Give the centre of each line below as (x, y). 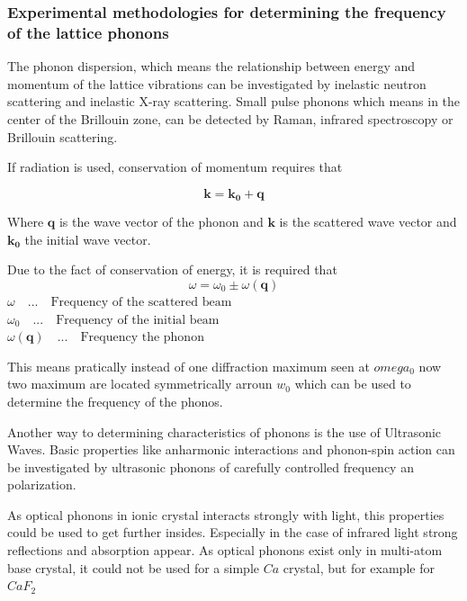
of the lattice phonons (88, 32)
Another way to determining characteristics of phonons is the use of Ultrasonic (225, 431)
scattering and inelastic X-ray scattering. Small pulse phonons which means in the (234, 101)
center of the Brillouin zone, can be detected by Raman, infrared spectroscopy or (230, 118)
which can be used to (353, 384)
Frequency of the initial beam (138, 320)
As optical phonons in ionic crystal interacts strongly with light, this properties (226, 514)
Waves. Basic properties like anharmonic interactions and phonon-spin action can (231, 449)
